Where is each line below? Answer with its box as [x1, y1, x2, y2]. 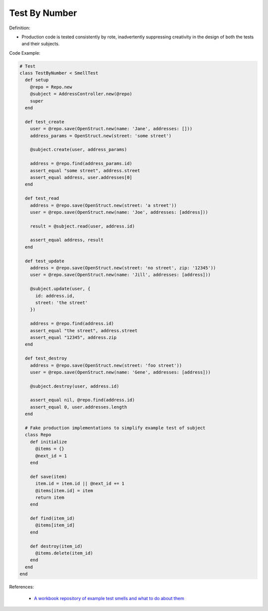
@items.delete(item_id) [35, 550, 93, 556]
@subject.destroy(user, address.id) [30, 383, 119, 389]
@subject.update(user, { [30, 286, 91, 292]
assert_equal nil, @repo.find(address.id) [30, 397, 135, 403]
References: [9, 584, 34, 590]
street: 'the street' [35, 300, 88, 305]
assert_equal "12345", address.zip [30, 335, 117, 340]
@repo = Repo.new [30, 84, 72, 89]
